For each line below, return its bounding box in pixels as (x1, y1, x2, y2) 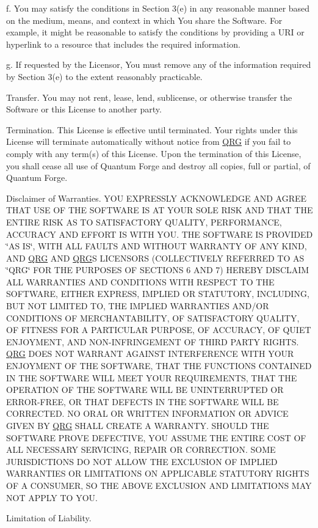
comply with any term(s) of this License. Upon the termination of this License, (6, 147, 302, 159)
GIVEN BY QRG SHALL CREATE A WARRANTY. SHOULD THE (6, 419, 269, 431)
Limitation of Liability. (6, 512, 92, 524)
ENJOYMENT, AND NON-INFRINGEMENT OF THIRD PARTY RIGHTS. (6, 335, 299, 348)
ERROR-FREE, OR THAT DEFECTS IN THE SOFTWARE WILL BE (6, 395, 279, 408)
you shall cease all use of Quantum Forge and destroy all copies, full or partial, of (6, 159, 311, 172)
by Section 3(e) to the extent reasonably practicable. (6, 70, 203, 82)
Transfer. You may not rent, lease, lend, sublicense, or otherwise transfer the (6, 90, 292, 103)
